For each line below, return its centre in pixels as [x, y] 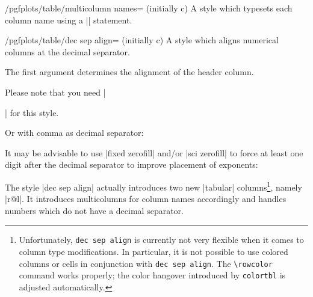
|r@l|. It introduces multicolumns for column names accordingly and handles [146, 199]
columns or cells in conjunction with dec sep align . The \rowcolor [146, 263]
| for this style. [32, 112]
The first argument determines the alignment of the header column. [129, 72]
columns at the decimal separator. [67, 51]
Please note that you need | [55, 92]
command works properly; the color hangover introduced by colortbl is [152, 275]
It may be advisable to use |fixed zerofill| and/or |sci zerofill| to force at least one [154, 152]
